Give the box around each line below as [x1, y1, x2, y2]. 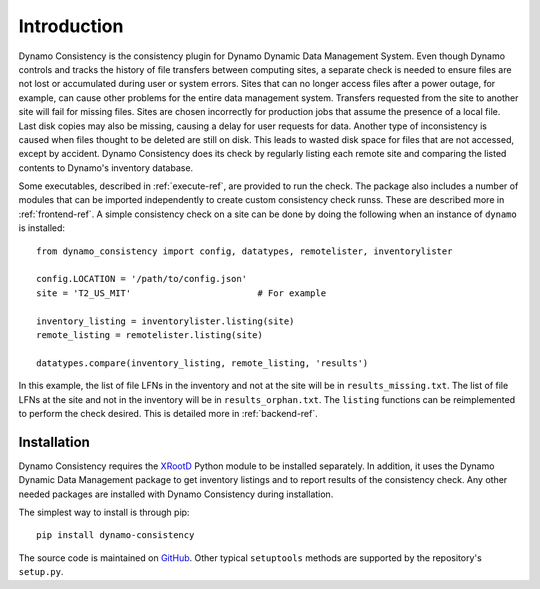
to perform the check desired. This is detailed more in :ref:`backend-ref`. [18, 407, 319, 419]
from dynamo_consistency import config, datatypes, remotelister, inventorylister [36, 245, 453, 257]
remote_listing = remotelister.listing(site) [36, 329, 264, 340]
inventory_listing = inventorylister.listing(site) [36, 315, 295, 327]
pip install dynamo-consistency [36, 530, 195, 541]
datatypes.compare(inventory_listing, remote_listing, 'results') [36, 357, 369, 369]
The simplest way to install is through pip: [18, 506, 190, 518]
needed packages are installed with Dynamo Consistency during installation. [18, 488, 334, 500]
